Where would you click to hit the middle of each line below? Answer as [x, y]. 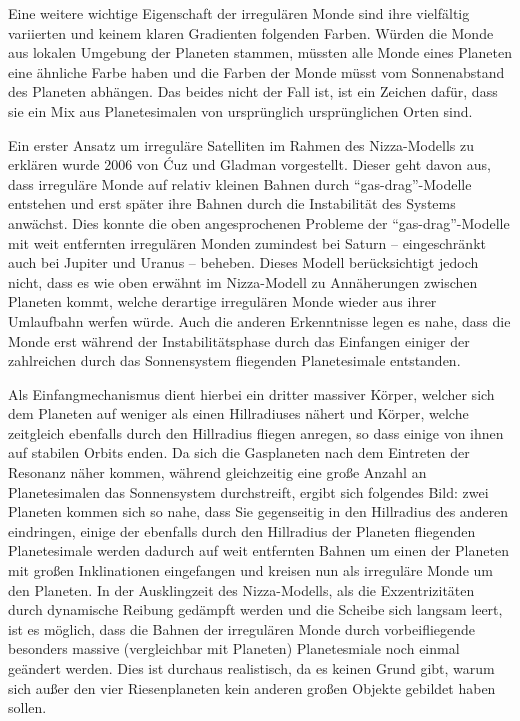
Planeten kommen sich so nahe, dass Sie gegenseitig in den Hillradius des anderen [258, 511]
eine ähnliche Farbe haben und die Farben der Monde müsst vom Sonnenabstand [256, 71]
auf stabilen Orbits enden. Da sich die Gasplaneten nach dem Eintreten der [239, 452]
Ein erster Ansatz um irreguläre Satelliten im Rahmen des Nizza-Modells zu [241, 144]
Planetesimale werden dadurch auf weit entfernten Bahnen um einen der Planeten [258, 550]
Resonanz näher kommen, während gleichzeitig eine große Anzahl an [217, 472]
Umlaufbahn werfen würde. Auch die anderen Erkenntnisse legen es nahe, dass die [259, 320]
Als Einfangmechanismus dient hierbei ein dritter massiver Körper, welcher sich [251, 393]
